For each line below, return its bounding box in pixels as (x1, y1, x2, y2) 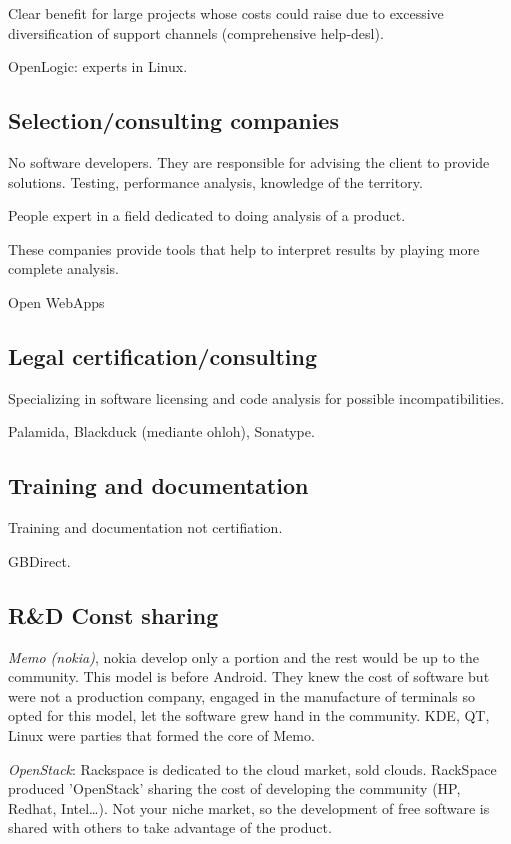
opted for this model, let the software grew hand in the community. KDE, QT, (8, 705, 490, 726)
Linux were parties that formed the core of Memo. (8, 724, 315, 745)
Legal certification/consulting (8, 340, 317, 371)
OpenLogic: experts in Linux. (8, 56, 188, 77)
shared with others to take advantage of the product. (8, 817, 332, 838)
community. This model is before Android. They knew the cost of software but (8, 666, 490, 687)
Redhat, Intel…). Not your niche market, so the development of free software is (8, 797, 490, 818)
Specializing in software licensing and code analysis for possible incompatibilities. (8, 387, 505, 408)
